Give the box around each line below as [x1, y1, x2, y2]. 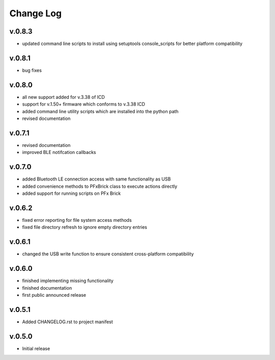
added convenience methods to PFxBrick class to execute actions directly [22, 183, 178, 189]
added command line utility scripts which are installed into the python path [22, 108, 179, 114]
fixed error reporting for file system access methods [22, 217, 132, 223]
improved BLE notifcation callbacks [22, 149, 96, 156]
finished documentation [22, 285, 72, 291]
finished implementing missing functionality [22, 278, 114, 284]
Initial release [22, 345, 50, 351]
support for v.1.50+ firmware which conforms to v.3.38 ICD [22, 101, 145, 107]
